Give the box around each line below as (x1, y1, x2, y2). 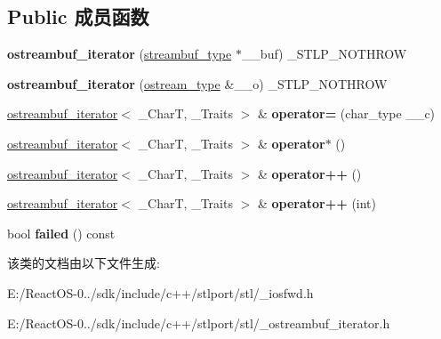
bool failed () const (7, 223, 116, 242)
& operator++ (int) (257, 194, 377, 213)
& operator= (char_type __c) (257, 104, 436, 123)
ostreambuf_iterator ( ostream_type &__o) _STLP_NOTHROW (7, 74, 388, 93)
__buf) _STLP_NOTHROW (241, 44, 407, 63)
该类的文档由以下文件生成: (7, 254, 160, 272)
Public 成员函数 (7, 3, 149, 30)
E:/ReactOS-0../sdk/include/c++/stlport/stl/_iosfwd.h (7, 283, 314, 302)
